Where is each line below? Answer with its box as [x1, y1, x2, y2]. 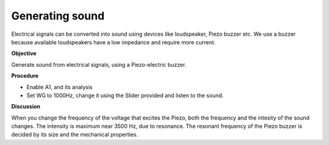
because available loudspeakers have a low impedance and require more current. [11, 38, 216, 46]
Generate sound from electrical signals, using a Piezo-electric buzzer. [11, 61, 187, 68]
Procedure [11, 72, 39, 79]
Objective [11, 50, 37, 57]
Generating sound [11, 9, 105, 22]
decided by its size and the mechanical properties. [11, 131, 138, 138]
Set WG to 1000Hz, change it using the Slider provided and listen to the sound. [26, 92, 224, 99]
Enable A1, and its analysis [26, 83, 93, 90]
